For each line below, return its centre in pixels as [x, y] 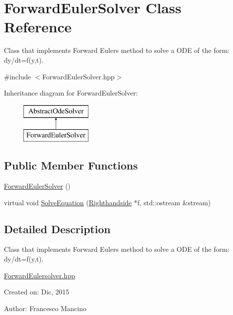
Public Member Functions [71, 165]
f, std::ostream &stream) [174, 202]
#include [18, 76]
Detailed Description [57, 229]
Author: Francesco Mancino [45, 308]
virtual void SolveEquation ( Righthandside [68, 202]
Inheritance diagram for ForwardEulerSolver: [71, 93]
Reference [38, 27]
